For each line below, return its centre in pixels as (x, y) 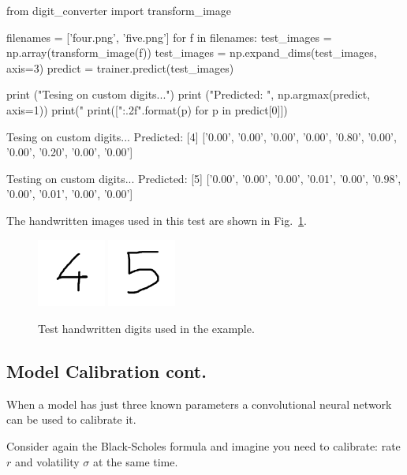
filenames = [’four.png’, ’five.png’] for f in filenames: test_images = (169, 37)
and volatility (47, 461)
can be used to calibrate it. (71, 419)
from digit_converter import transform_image (119, 10)
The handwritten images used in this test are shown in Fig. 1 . (157, 220)
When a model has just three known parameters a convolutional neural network (199, 404)
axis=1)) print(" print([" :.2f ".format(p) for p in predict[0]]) (147, 109)
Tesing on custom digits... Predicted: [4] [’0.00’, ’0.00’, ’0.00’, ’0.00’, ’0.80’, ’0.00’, (202, 136)
